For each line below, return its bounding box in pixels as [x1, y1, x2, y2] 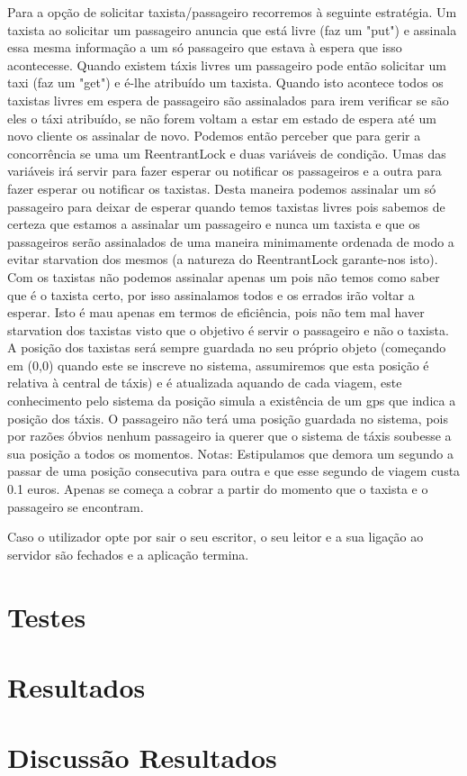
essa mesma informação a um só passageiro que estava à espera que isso [7, 38, 402, 57]
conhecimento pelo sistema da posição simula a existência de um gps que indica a [7, 391, 456, 410]
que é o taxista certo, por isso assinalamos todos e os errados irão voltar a [7, 285, 415, 304]
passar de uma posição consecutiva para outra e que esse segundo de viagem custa [7, 461, 461, 480]
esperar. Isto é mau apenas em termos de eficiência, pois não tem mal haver [7, 303, 425, 322]
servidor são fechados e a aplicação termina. [7, 544, 249, 563]
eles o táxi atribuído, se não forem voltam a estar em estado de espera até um [7, 108, 436, 127]
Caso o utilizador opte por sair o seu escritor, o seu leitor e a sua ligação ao [7, 527, 424, 546]
